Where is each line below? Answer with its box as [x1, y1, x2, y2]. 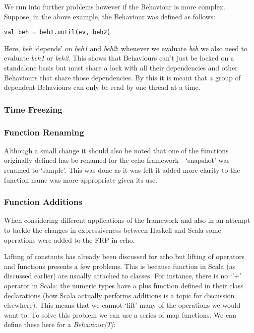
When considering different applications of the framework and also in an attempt [4, 215, 251, 225]
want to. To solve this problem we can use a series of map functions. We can [4, 309, 236, 320]
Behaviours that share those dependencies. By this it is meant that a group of [4, 72, 241, 82]
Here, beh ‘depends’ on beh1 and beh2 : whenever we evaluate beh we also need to [4, 43, 248, 53]
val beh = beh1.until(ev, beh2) [4, 29, 111, 36]
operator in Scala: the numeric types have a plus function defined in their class [4, 280, 244, 291]
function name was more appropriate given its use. [4, 174, 158, 185]
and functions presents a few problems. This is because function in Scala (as [4, 261, 236, 271]
